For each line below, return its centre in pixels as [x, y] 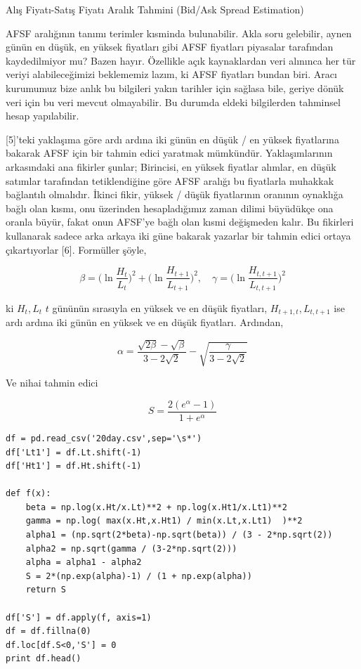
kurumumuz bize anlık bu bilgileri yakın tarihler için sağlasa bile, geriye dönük [175, 87]
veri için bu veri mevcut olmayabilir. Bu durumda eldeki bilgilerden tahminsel [173, 102]
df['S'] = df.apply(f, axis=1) [79, 617]
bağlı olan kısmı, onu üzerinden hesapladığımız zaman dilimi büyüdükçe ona [170, 208]
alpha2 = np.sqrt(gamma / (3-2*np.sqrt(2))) [131, 548]
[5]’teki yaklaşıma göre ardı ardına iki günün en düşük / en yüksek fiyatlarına [172, 139]
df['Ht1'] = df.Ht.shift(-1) [74, 466]
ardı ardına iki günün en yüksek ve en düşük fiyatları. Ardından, [145, 322]
